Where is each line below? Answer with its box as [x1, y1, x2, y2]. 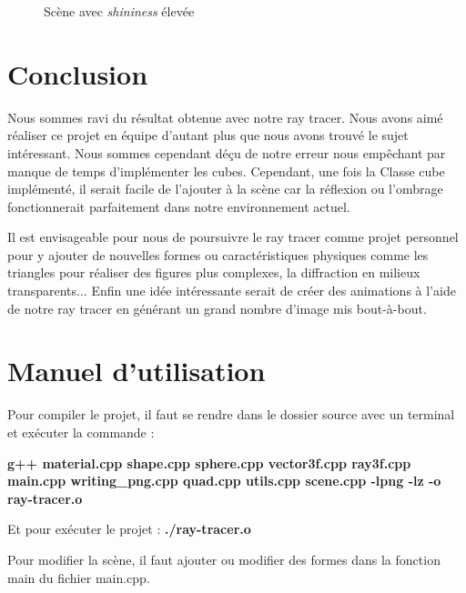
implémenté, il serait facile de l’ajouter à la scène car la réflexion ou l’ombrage [7, 179, 443, 198]
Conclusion [7, 55, 148, 92]
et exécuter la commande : [7, 422, 155, 441]
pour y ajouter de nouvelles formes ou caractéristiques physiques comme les [7, 245, 429, 264]
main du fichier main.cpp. [7, 568, 150, 587]
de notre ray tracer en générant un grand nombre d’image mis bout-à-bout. [7, 298, 427, 317]
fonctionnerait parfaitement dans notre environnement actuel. [7, 196, 350, 216]
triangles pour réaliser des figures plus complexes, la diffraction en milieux [7, 263, 420, 282]
